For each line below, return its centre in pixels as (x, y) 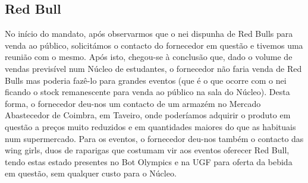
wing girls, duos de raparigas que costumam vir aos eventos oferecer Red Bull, (147, 150)
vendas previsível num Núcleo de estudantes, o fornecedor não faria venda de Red (153, 68)
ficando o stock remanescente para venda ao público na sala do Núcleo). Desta (147, 92)
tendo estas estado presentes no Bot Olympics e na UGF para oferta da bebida (149, 161)
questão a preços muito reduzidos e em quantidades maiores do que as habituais (150, 126)
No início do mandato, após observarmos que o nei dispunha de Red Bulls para (149, 34)
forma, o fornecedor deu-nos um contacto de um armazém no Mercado (133, 103)
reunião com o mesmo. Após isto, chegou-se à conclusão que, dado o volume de (149, 57)
